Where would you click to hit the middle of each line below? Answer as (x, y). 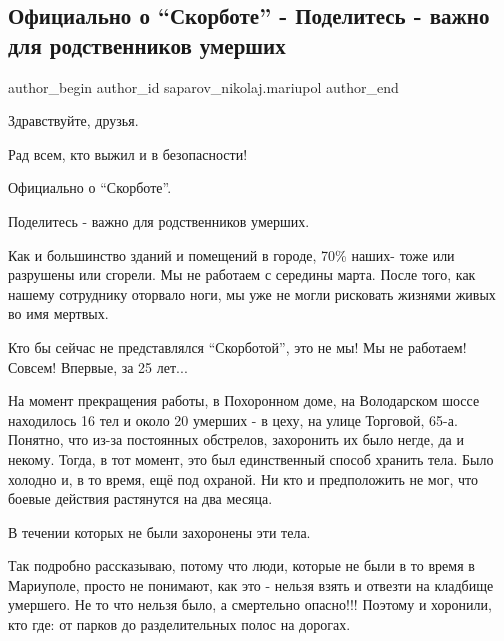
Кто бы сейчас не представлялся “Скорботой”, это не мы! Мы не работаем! (237, 346)
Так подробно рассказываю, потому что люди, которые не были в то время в (241, 565)
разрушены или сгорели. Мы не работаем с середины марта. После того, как (242, 274)
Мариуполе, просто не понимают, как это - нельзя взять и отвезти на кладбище (251, 584)
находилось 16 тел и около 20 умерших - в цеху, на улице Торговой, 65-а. (233, 419)
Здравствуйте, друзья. (73, 120)
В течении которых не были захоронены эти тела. (159, 531)
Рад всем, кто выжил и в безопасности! (128, 153)
